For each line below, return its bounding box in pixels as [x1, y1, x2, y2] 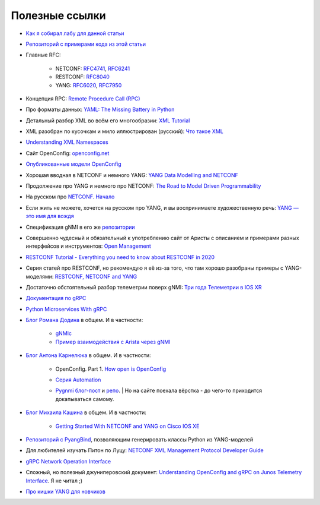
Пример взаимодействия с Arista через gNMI [55, 338, 171, 345]
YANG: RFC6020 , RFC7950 [55, 81, 122, 89]
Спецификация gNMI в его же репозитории [25, 223, 136, 231]
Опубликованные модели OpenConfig [25, 160, 121, 168]
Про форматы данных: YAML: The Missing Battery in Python [25, 106, 175, 113]
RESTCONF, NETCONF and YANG [55, 273, 137, 280]
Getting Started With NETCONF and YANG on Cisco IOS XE [55, 422, 200, 430]
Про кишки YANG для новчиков [25, 488, 106, 495]
